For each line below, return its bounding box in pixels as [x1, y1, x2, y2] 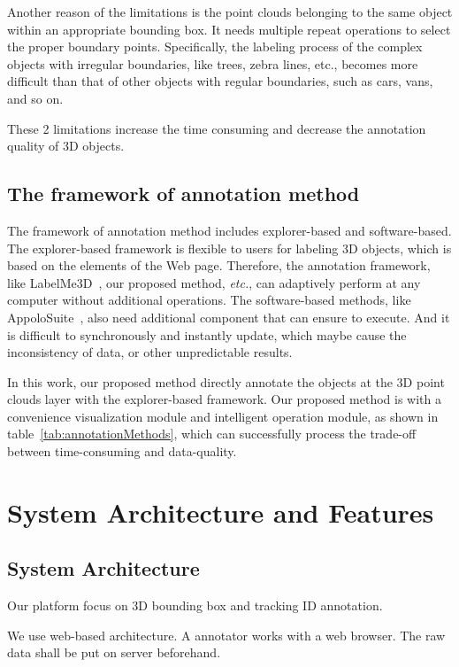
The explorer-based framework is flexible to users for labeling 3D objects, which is [7, 238, 452, 257]
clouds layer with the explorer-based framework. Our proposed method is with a [7, 390, 441, 408]
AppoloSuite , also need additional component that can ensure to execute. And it [7, 307, 450, 326]
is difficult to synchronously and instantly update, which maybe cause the [7, 325, 407, 344]
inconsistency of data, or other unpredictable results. [7, 343, 293, 361]
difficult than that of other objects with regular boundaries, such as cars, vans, [7, 72, 433, 90]
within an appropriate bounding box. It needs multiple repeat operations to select [7, 19, 451, 38]
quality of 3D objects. [7, 136, 125, 155]
